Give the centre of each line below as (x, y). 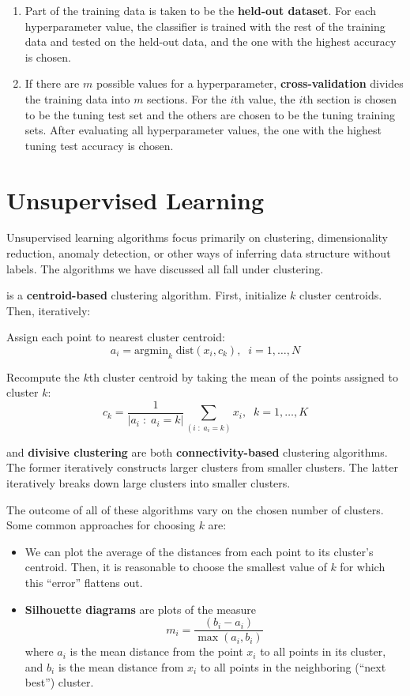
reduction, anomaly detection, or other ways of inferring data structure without (199, 253)
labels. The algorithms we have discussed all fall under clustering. (165, 268)
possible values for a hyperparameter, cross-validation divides (250, 83)
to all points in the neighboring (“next (293, 666)
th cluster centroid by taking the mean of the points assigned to (243, 376)
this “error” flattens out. (84, 582)
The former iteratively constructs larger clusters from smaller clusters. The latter (202, 467)
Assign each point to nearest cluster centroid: (116, 337)
